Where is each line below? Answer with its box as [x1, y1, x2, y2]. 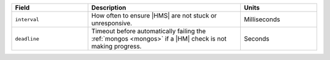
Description [91, 4, 127, 12]
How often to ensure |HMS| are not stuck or [91, 12, 217, 19]
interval [15, 16, 40, 22]
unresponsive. [91, 19, 133, 27]
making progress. [91, 42, 142, 50]
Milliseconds [243, 15, 280, 24]
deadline [15, 35, 40, 42]
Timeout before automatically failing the [91, 27, 206, 35]
